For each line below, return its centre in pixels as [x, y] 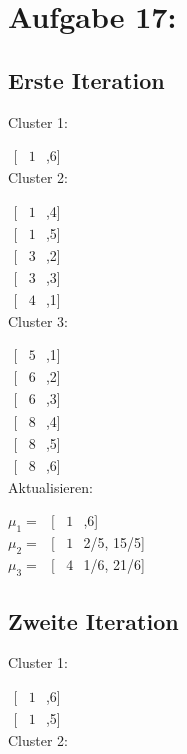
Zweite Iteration [93, 620]
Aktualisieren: [50, 486]
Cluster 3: [38, 320]
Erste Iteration [86, 79]
